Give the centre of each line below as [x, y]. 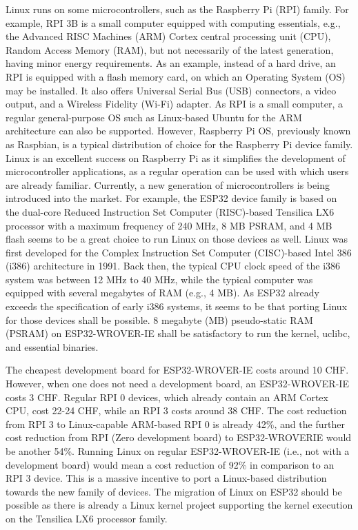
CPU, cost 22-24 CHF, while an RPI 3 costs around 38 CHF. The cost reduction [176, 410]
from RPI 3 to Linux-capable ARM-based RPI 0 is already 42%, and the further [175, 424]
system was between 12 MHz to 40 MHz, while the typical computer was [159, 279]
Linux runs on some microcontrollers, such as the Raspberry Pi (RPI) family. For [177, 9]
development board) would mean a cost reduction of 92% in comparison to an [170, 464]
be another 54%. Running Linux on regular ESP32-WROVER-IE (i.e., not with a [178, 451]
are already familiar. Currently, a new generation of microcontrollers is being [168, 184]
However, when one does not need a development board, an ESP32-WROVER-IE [177, 384]
